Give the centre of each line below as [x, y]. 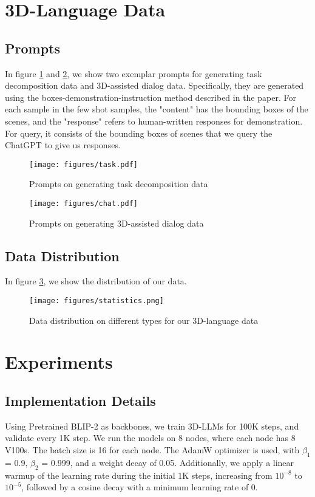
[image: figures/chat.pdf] [83, 203]
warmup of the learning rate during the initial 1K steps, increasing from [139, 475]
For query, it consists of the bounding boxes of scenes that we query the [139, 133]
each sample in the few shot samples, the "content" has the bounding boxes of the [157, 109]
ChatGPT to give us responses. [63, 145]
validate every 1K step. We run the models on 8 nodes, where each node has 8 [150, 438]
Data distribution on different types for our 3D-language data [144, 320]
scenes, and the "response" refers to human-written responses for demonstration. [154, 121]
